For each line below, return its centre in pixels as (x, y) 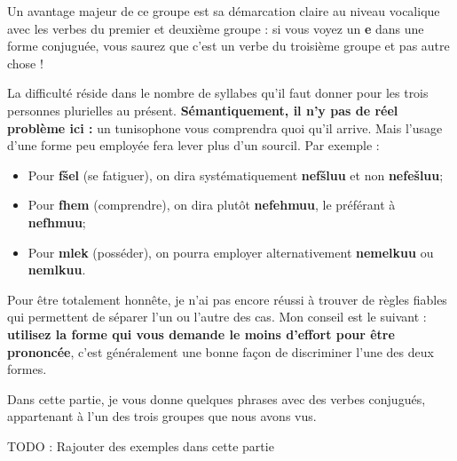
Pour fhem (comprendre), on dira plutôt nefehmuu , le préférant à (212, 205)
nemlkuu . (57, 270)
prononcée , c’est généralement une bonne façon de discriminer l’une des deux (221, 351)
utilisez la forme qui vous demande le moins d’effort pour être (201, 334)
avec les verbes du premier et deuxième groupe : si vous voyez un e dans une (216, 28)
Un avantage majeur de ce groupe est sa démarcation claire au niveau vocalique (224, 11)
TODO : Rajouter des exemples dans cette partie (141, 445)
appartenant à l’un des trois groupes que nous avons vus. (162, 416)
